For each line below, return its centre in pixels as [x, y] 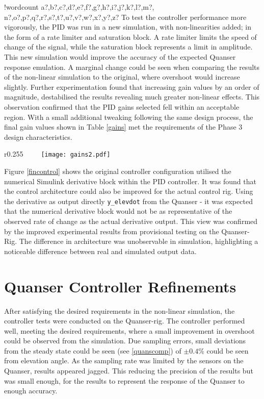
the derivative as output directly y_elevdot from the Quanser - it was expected [128, 201]
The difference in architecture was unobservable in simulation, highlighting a [139, 241]
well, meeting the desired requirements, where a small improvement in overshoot [129, 330]
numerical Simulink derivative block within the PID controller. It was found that [130, 181]
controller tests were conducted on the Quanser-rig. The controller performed [125, 321]
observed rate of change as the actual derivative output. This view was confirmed [131, 221]
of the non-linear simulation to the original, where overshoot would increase [122, 77]
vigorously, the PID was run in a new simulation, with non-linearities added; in [128, 27]
